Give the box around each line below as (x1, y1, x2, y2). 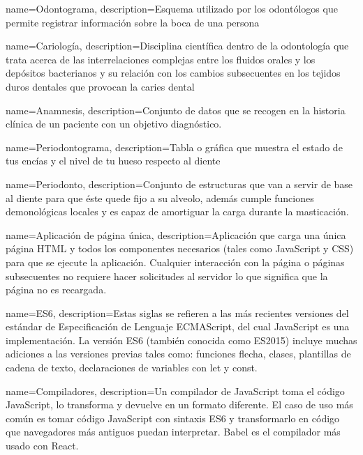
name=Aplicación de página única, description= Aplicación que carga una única (6, 227, 346, 242)
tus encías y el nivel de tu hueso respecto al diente (6, 153, 221, 168)
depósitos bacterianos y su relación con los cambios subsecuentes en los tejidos (6, 65, 341, 80)
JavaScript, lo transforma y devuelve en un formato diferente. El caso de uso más (6, 397, 353, 412)
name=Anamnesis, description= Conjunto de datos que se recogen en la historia (6, 102, 346, 117)
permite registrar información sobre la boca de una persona (6, 15, 260, 29)
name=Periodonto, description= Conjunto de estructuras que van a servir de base (6, 176, 353, 191)
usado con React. (6, 438, 79, 453)
